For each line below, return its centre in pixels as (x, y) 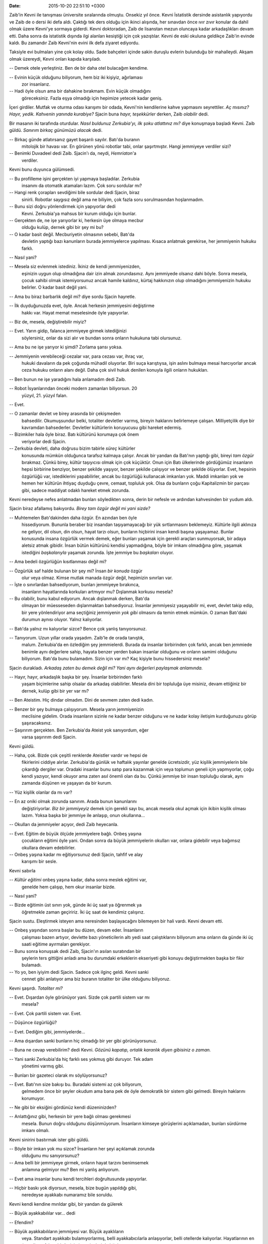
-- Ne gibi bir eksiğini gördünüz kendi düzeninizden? (63, 1108)
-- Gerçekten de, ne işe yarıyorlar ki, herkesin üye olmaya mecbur (76, 220)
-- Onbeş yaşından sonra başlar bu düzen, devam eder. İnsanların (76, 930)
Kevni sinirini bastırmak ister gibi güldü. (49, 1140)
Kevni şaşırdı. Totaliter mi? (36, 988)
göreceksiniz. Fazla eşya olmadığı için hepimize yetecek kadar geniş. (92, 98)
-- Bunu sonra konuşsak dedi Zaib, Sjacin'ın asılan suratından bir (75, 951)
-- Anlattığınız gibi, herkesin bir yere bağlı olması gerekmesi (70, 1117)
